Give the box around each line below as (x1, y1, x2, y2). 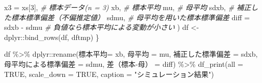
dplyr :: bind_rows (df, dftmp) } (4, 31, 99, 42)
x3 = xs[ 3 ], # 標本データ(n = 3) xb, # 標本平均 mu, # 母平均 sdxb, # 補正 (4, 2, 251, 12)
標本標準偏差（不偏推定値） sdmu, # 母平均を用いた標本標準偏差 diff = (11, 12, 250, 22)
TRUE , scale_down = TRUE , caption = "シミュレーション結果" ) (4, 68, 214, 79)
